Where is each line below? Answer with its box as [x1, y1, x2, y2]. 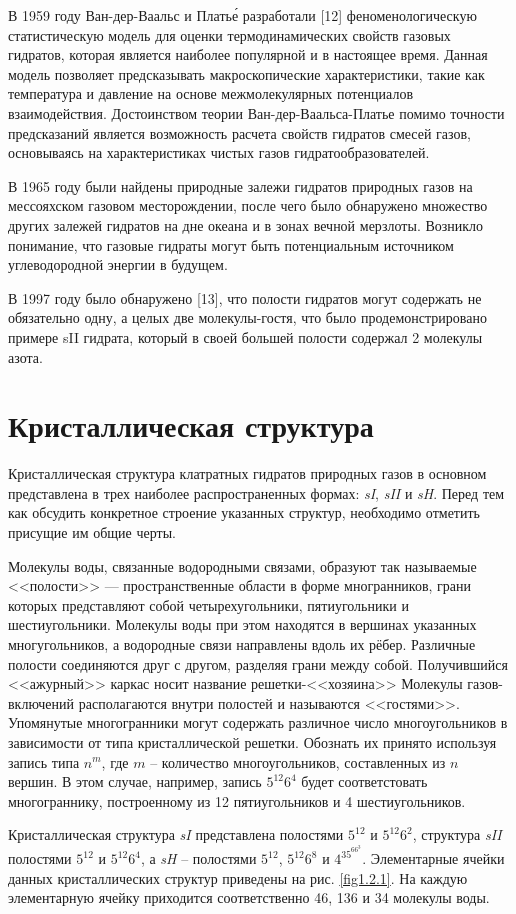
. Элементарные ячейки [362, 848, 505, 869]
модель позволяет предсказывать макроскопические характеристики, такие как [8, 63, 485, 84]
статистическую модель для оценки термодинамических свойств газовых [8, 24, 451, 45]
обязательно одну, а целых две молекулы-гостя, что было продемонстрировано [8, 307, 487, 328]
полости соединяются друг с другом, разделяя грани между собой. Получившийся [8, 653, 509, 674]
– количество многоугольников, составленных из [150, 751, 446, 772]
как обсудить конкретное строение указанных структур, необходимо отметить [8, 502, 480, 523]
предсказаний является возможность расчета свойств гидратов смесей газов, [8, 122, 472, 143]
